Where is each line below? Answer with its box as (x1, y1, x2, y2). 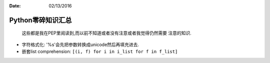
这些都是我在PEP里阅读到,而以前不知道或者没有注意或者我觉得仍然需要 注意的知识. (21, 30, 192, 36)
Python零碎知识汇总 (9, 15, 72, 24)
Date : (9, 3, 21, 8)
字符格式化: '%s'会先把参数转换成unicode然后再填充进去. (21, 41, 139, 47)
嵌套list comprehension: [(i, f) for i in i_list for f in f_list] (21, 48, 178, 54)
